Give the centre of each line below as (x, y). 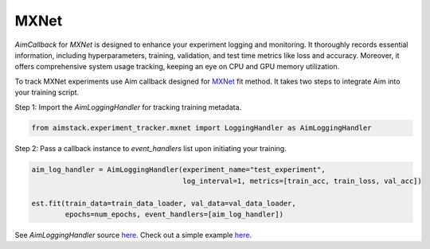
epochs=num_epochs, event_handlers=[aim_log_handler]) (174, 214)
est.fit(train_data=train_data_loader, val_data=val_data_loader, (164, 203)
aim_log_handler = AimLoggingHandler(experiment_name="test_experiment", (178, 170)
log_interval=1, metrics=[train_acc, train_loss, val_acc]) (302, 181)
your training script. (47, 92)
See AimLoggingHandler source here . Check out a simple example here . (133, 235)
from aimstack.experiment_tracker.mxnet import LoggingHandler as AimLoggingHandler (201, 128)
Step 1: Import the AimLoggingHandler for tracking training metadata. (128, 107)
